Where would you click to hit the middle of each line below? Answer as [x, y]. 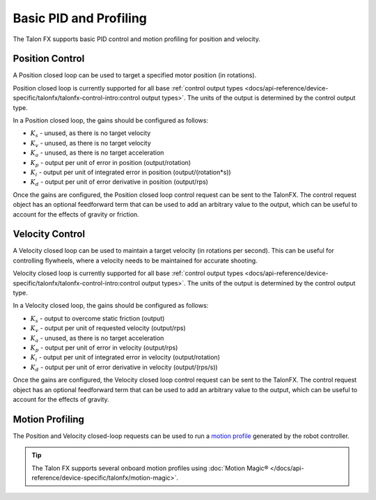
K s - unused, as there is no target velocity [91, 134]
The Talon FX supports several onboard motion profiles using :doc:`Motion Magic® [150, 468]
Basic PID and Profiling [80, 18]
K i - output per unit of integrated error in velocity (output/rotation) [125, 358]
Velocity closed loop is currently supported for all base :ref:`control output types [128, 273]
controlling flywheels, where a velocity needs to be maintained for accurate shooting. [135, 260]
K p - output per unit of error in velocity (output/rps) [104, 348]
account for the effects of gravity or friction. [76, 214]
